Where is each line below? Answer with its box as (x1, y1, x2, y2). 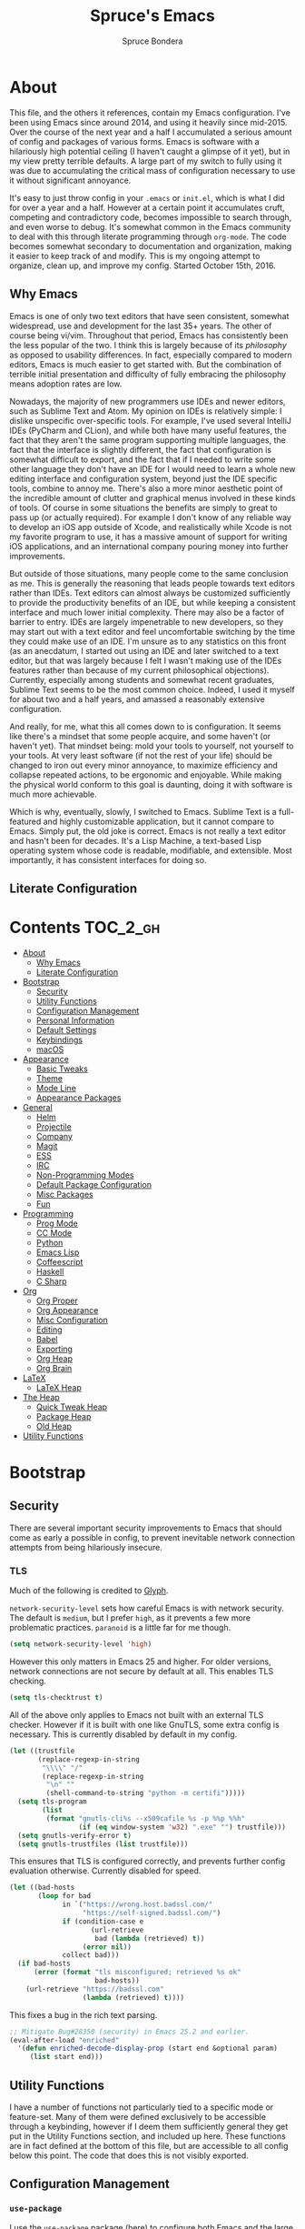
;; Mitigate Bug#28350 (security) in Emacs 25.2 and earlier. (9, 2027, 250, 2036)
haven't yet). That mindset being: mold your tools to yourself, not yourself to (9, 740, 294, 751)
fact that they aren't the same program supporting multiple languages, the (9, 434, 286, 446)
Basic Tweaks (35, 1063, 88, 1074)
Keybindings (35, 1034, 84, 1045)
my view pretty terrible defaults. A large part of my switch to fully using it (9, 156, 282, 166)
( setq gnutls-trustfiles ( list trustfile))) (17, 1839, 189, 1849)
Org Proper (35, 1295, 79, 1306)
